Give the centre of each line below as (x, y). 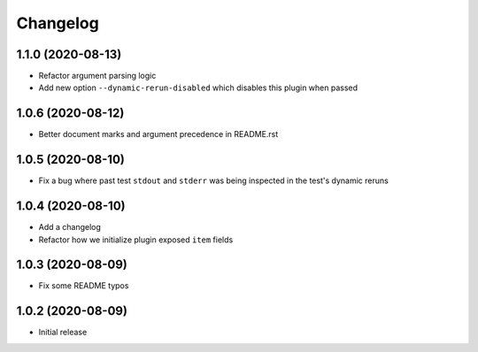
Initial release (63, 333)
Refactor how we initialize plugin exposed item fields (136, 240)
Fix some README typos (84, 286)
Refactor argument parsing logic (97, 76)
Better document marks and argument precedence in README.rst (158, 134)
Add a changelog (70, 227)
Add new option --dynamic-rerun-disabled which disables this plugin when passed (198, 88)
